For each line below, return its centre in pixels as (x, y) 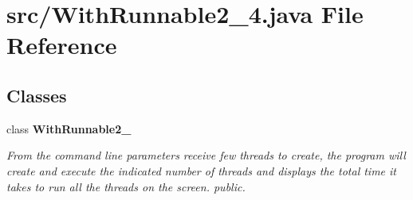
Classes (37, 95)
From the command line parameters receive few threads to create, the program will (206, 155)
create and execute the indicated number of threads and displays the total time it (202, 170)
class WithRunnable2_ (69, 128)
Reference (62, 45)
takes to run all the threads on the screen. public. (126, 186)
